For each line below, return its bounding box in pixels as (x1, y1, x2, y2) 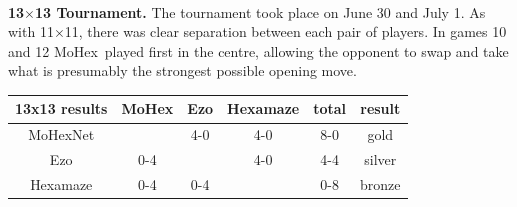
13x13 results (15, 98, 108, 119)
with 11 (8, 21, 54, 42)
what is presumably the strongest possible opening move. (8, 60, 357, 81)
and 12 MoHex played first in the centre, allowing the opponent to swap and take (8, 40, 509, 61)
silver (364, 149, 397, 170)
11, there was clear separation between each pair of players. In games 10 (64, 21, 507, 42)
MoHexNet (28, 124, 95, 145)
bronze (360, 174, 401, 194)
